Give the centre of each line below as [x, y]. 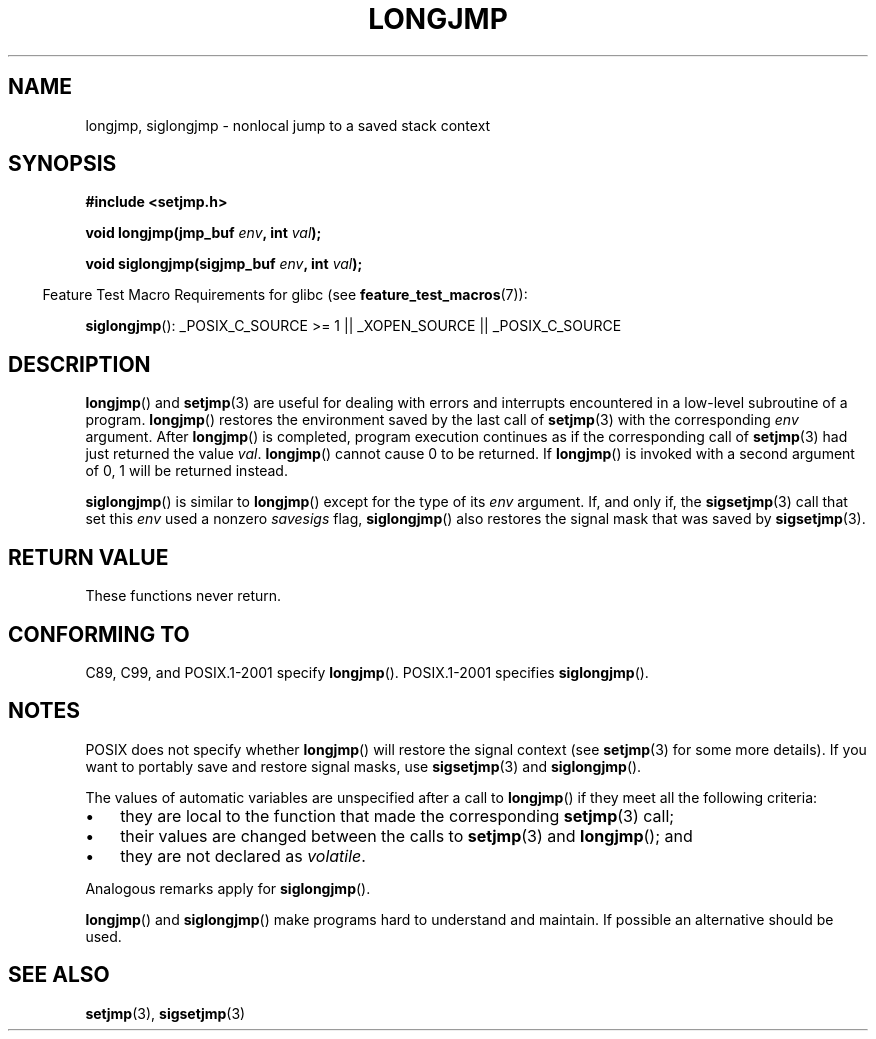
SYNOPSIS [62, 164]
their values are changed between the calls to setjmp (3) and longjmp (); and [406, 835]
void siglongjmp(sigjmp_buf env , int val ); [224, 264]
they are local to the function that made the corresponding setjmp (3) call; [397, 815]
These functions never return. [183, 596]
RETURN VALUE [88, 557]
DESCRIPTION [79, 364]
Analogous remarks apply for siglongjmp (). [228, 888]
